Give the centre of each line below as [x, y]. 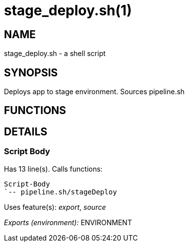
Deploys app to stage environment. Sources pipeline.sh [94, 92]
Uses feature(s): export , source [55, 207]
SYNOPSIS [31, 72]
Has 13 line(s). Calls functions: [53, 169]
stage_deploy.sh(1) [68, 10]
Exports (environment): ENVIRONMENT [68, 222]
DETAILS [26, 131]
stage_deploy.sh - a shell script [55, 54]
